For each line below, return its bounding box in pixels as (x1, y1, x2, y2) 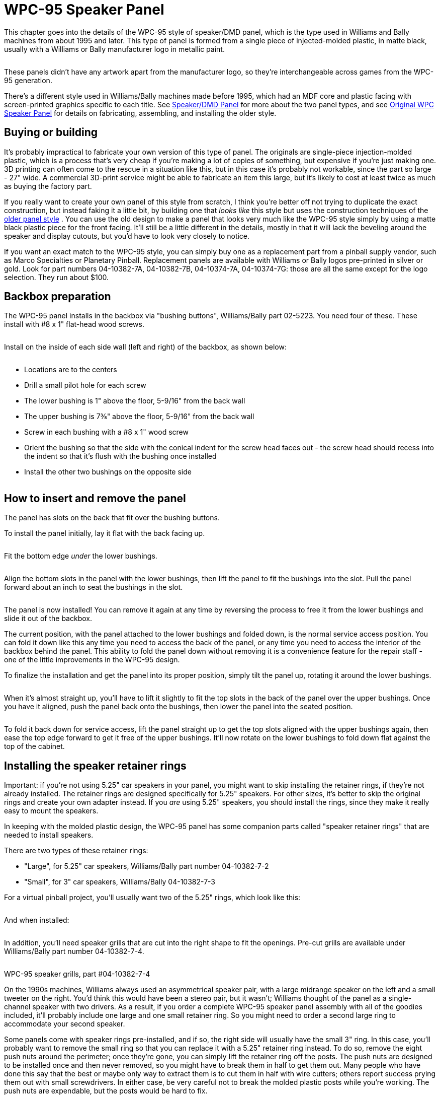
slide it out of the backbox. (4, 614, 92, 623)
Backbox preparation (4, 290, 111, 303)
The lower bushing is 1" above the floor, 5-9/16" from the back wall (24, 396, 245, 405)
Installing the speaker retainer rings (4, 759, 187, 772)
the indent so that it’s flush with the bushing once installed (24, 452, 217, 461)
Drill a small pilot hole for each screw (24, 381, 146, 390)
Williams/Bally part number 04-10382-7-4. (4, 947, 144, 956)
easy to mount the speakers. (4, 806, 99, 815)
